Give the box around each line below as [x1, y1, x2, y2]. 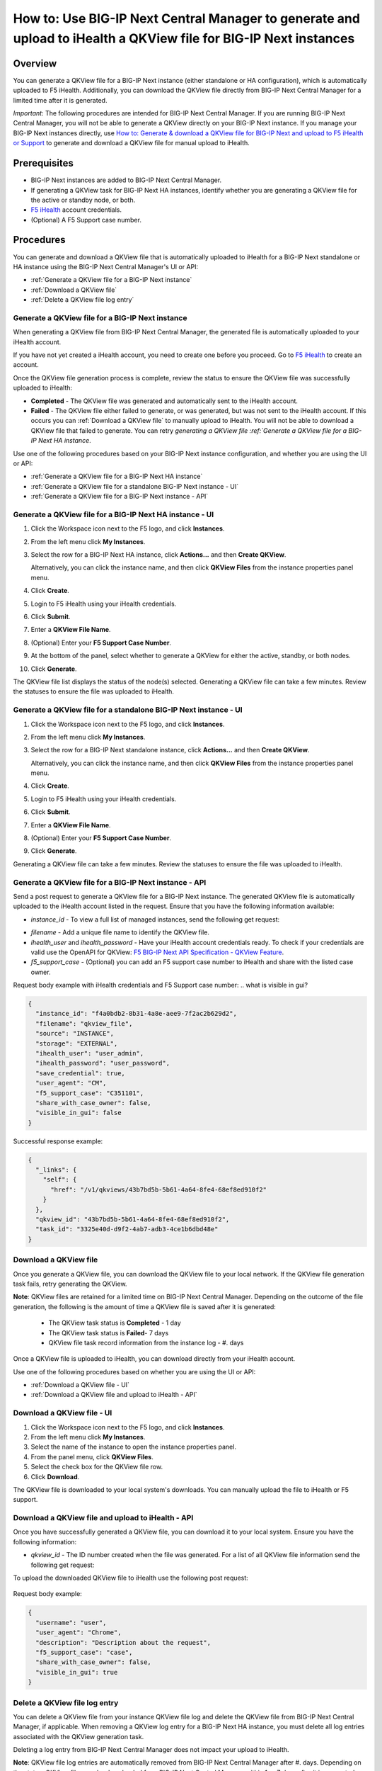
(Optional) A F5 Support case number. [30, 215, 141, 224]
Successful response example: [13, 1137, 103, 1145]
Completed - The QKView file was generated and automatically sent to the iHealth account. [30, 397, 299, 405]
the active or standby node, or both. [30, 196, 136, 204]
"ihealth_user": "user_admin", [35, 1049, 144, 1057]
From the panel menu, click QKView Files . [30, 1452, 154, 1461]
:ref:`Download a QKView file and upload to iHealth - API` [30, 1391, 197, 1399]
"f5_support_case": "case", [35, 1648, 133, 1656]
